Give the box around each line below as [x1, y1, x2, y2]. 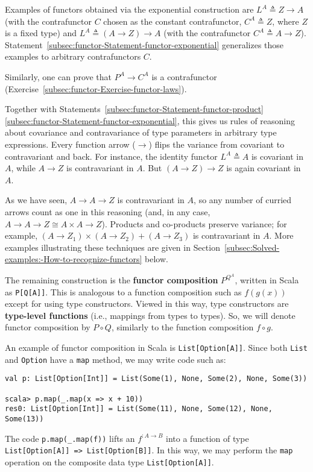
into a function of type [166, 432, 249, 444]
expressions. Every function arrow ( [5, 137, 136, 150]
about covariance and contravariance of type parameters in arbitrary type [5, 126, 277, 139]
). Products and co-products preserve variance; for [101, 217, 287, 230]
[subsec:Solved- [224, 241, 280, 253]
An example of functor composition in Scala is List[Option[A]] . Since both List [5, 341, 308, 353]
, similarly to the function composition [111, 321, 254, 333]
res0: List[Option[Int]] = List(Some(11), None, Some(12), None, [5, 404, 273, 414]
